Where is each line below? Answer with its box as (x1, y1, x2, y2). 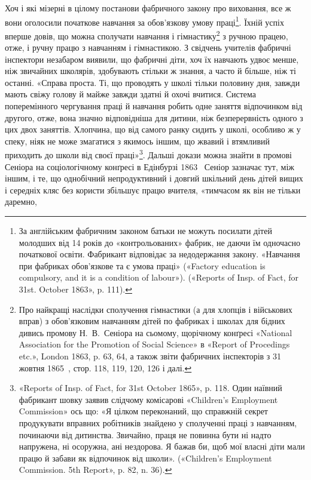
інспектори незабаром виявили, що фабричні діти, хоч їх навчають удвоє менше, (5, 53, 299, 65)
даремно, (5, 195, 37, 208)
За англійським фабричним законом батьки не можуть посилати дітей (19, 224, 272, 237)
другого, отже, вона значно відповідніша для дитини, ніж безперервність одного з (5, 111, 303, 124)
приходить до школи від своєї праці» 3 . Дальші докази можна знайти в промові (5, 147, 292, 161)
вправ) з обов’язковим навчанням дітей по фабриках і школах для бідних (19, 315, 285, 327)
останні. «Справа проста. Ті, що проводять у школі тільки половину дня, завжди (5, 76, 300, 88)
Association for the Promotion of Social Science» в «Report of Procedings (19, 338, 290, 350)
